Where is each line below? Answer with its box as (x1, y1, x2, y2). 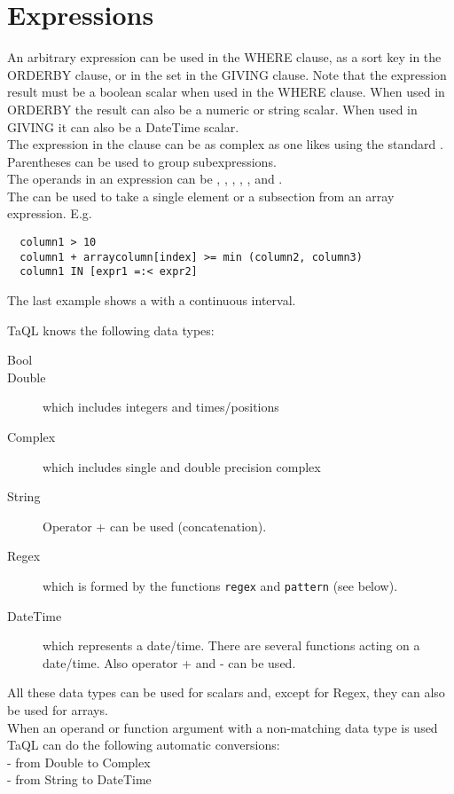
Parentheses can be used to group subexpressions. (7, 152, 277, 170)
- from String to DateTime (7, 770, 152, 789)
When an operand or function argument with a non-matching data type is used (7, 718, 438, 736)
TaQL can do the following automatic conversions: (7, 735, 280, 754)
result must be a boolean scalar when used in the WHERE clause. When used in (7, 83, 445, 101)
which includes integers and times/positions (43, 397, 279, 416)
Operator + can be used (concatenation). (43, 516, 267, 535)
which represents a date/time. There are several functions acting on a (43, 636, 420, 655)
